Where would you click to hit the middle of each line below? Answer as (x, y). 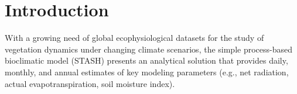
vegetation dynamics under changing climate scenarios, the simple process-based (149, 49)
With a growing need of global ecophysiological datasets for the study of (134, 38)
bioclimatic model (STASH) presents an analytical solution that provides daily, (146, 60)
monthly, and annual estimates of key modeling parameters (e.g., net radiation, (147, 72)
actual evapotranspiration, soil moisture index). (90, 83)
